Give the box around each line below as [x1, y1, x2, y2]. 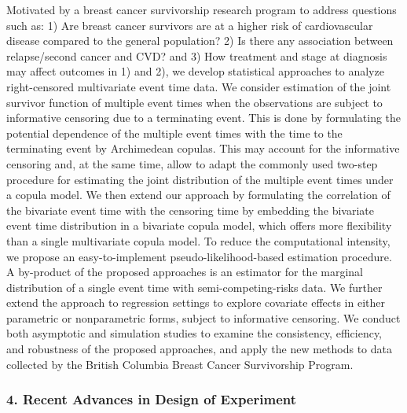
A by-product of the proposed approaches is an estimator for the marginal [6, 264, 364, 280]
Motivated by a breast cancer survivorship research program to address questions [6, 2, 397, 17]
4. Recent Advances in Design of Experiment [6, 389, 296, 409]
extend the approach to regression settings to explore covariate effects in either [6, 294, 386, 311]
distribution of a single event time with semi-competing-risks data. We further [6, 278, 383, 295]
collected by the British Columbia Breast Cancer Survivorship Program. [6, 356, 354, 372]
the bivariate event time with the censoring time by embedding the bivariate [6, 201, 375, 218]
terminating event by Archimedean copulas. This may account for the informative [6, 140, 400, 157]
